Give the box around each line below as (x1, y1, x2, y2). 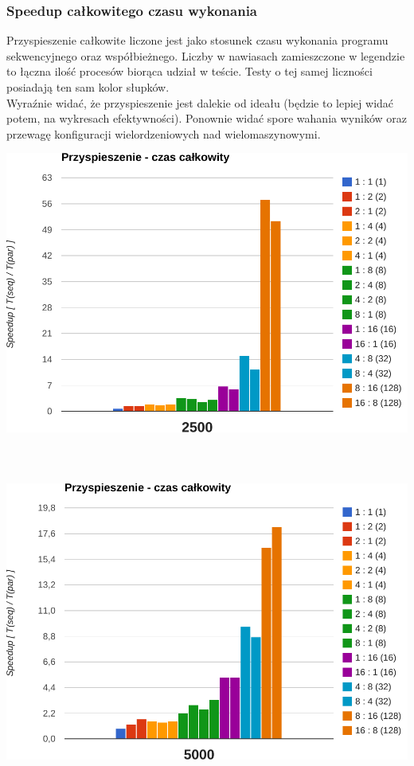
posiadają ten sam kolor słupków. (6, 79, 170, 95)
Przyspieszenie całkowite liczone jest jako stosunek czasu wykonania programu (6, 32, 389, 49)
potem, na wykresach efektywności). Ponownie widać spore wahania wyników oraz (6, 110, 407, 127)
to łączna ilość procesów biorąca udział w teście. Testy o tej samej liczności (6, 63, 373, 80)
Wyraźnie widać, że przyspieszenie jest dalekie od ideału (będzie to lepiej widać (6, 94, 394, 111)
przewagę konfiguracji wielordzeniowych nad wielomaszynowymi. (6, 125, 321, 142)
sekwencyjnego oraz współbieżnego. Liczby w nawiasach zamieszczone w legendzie (6, 47, 405, 64)
